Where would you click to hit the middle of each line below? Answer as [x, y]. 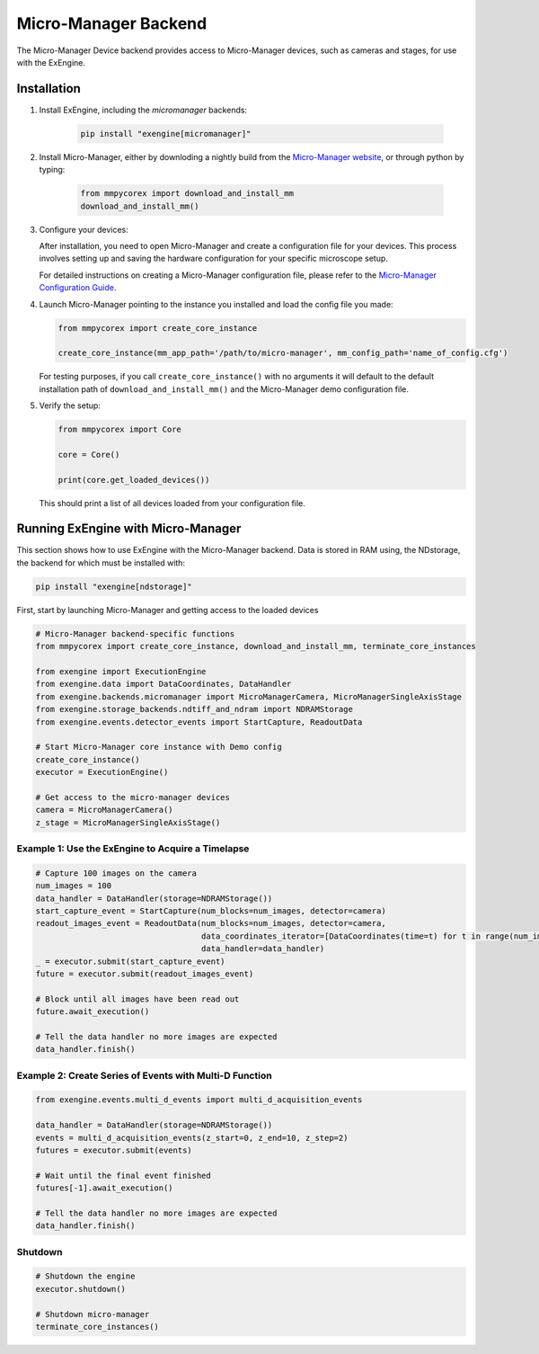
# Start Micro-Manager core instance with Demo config [159, 747]
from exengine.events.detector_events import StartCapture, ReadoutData [199, 722]
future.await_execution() [93, 1012]
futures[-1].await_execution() [105, 1188]
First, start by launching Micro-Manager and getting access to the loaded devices [168, 610]
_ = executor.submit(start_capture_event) [130, 961]
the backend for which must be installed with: [101, 563]
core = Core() [89, 454]
